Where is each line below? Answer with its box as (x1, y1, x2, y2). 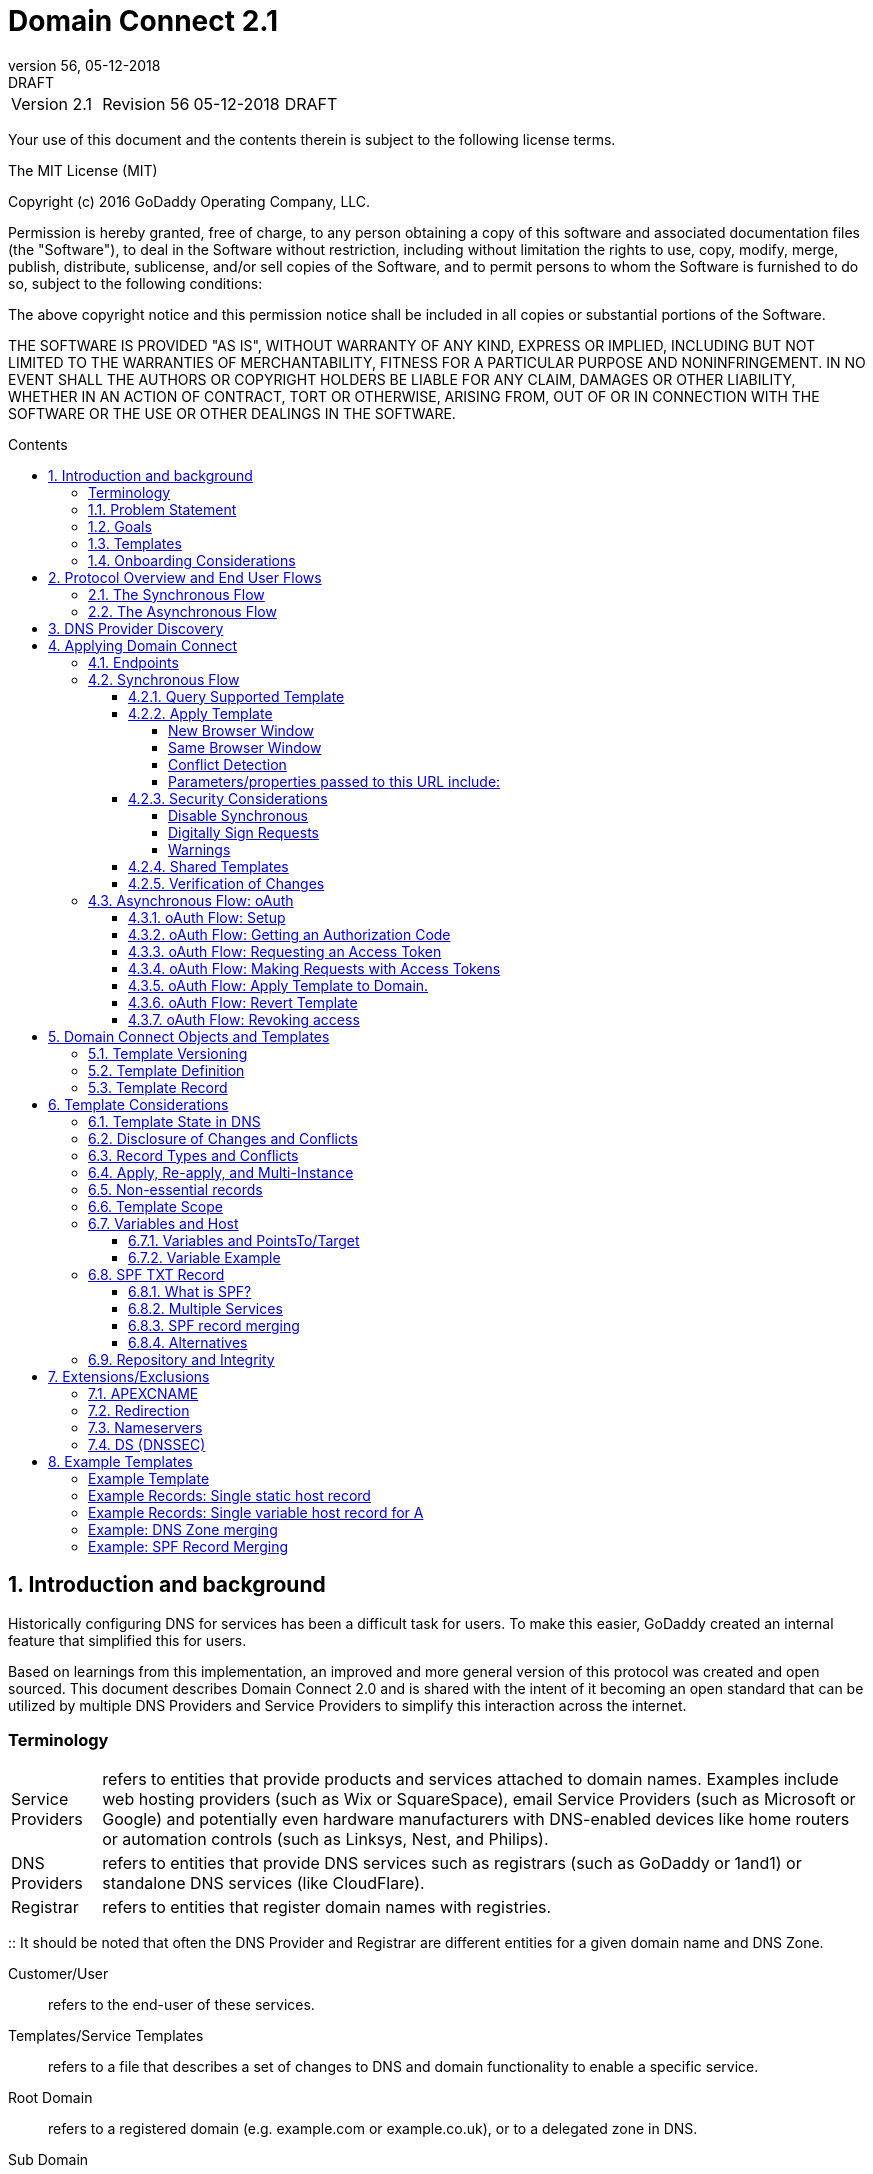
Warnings (168, 840, 231, 858)
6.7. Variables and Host (88, 1214, 239, 1232)
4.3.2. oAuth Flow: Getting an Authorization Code (128, 925, 451, 943)
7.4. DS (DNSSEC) (88, 1435, 206, 1453)
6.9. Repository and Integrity (88, 1350, 275, 1368)
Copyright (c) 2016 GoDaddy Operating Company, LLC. (8, 192, 371, 210)
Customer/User (8, 1965, 109, 1983)
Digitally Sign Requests (168, 823, 320, 841)
